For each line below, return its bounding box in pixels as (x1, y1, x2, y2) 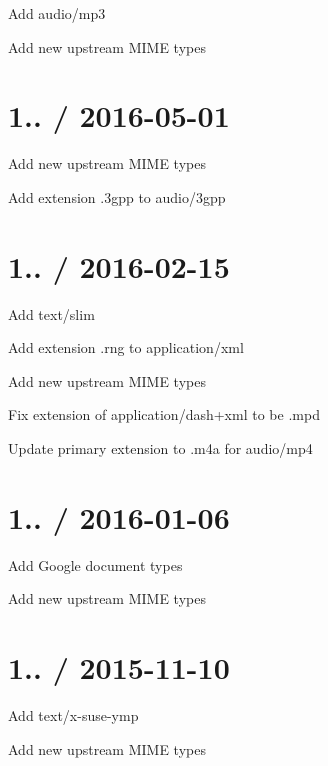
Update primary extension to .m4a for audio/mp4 (8, 438, 313, 458)
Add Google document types (8, 554, 183, 575)
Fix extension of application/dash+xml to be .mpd (8, 404, 320, 425)
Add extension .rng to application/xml (8, 337, 244, 358)
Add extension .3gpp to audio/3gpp (8, 186, 226, 207)
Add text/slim (8, 303, 95, 324)
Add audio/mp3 (8, 3, 106, 23)
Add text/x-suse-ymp (8, 705, 139, 726)
